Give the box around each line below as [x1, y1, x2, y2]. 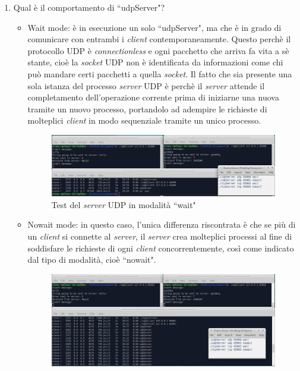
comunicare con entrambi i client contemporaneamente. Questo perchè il [27, 33, 291, 45]
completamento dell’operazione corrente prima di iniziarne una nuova [27, 91, 279, 103]
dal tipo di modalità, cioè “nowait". [27, 253, 156, 266]
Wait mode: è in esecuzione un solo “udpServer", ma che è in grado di [27, 21, 282, 33]
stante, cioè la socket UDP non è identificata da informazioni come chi [27, 56, 283, 68]
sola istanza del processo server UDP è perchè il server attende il [27, 79, 265, 92]
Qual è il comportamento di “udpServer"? [13, 1, 165, 13]
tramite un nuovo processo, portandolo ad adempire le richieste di [27, 102, 267, 115]
